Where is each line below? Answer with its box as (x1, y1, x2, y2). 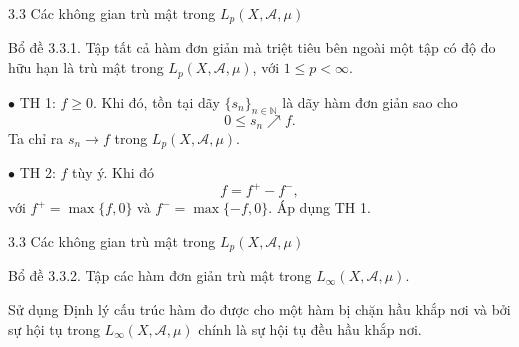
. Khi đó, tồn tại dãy (93, 91, 220, 112)
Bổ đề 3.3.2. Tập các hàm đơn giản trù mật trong (8, 265, 312, 286)
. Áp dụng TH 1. (268, 197, 371, 218)
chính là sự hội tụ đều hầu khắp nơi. (198, 318, 422, 339)
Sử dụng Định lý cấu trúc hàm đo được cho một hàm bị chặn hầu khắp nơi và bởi (8, 298, 511, 319)
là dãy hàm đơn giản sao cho (282, 91, 458, 112)
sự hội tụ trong (8, 318, 100, 339)
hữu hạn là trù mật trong (8, 57, 164, 78)
